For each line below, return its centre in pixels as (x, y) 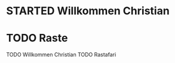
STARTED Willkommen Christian (88, 11)
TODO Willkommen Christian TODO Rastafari (61, 55)
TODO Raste (37, 38)
